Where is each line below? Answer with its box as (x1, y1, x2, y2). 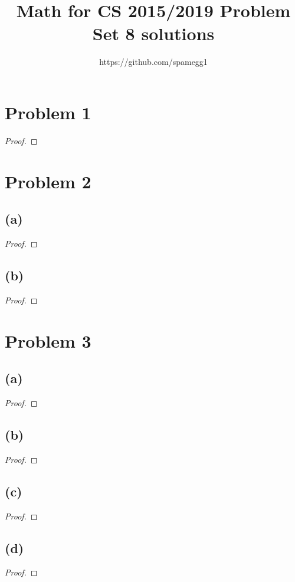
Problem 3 (5, 328, 91, 352)
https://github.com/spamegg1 (99, 55, 208, 68)
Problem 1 (5, 100, 91, 124)
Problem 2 (5, 169, 91, 193)
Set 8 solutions (92, 21, 215, 45)
